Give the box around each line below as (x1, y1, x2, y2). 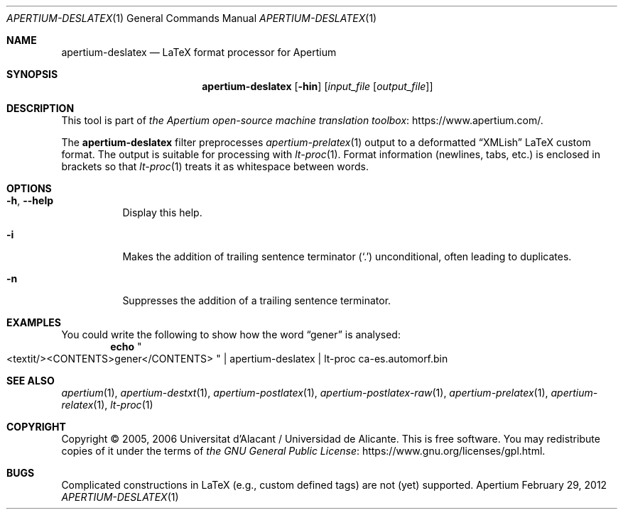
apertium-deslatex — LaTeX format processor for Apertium (61, 46, 337, 58)
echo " (110, 340, 142, 353)
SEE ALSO (6, 375, 55, 387)
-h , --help (6, 194, 54, 206)
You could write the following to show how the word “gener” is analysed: (61, 328, 401, 340)
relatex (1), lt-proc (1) (61, 399, 153, 411)
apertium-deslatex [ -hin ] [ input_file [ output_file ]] (202, 80, 433, 92)
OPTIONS (6, 182, 52, 194)
